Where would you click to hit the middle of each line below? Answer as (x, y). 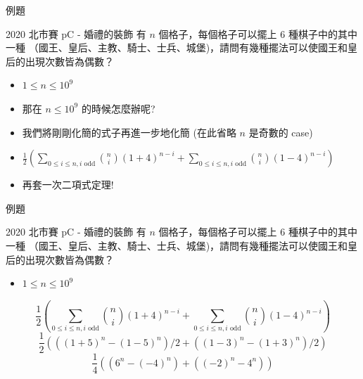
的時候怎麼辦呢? (118, 108)
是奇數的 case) (281, 132)
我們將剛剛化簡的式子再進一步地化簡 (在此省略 (129, 132)
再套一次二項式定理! (68, 185)
